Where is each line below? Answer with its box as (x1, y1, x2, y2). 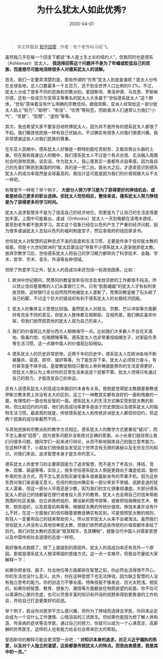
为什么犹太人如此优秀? (36, 4, 127, 16)
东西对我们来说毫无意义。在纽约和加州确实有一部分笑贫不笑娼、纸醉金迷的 (5, 479, 154, 485)
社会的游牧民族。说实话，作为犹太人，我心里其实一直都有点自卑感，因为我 (5, 158, 154, 164)
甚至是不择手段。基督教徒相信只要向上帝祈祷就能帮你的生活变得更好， (16, 363, 157, 368)
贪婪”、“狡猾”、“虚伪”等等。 (17, 113, 74, 119)
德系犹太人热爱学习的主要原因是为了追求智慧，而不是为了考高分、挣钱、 (5, 461, 149, 467)
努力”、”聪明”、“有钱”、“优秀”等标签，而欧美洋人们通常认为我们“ (24, 107, 152, 113)
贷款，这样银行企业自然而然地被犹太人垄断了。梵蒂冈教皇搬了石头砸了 (16, 289, 157, 295)
